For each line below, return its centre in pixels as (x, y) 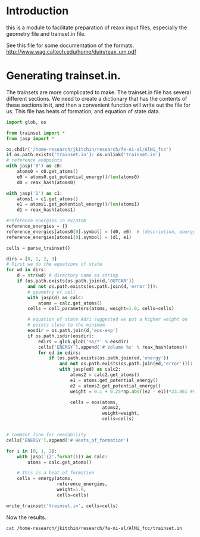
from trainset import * (36, 133)
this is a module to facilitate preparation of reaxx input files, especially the (97, 27)
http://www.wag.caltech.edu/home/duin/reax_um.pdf (71, 51)
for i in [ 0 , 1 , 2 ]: (32, 451)
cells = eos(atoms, (94, 402)
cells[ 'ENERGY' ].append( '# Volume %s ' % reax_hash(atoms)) (112, 347)
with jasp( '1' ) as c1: (34, 193)
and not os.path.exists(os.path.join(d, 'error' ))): (93, 286)
